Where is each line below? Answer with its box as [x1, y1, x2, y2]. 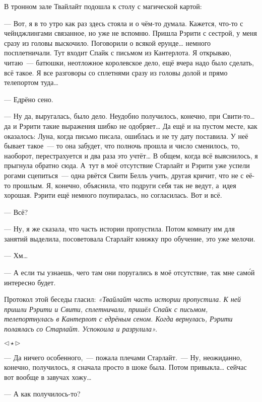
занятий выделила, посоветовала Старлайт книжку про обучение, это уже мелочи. [4, 233, 255, 244]
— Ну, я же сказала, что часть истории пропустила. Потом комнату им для [4, 223, 235, 234]
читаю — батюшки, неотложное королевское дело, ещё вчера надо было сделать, [4, 57, 254, 67]
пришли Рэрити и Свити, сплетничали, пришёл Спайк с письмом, [4, 303, 208, 314]
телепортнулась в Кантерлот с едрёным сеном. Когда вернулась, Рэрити [4, 313, 233, 324]
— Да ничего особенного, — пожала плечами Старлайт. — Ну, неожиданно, [4, 352, 242, 362]
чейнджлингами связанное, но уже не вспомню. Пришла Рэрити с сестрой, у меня [4, 28, 257, 38]
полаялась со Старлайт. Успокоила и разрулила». [4, 324, 158, 334]
